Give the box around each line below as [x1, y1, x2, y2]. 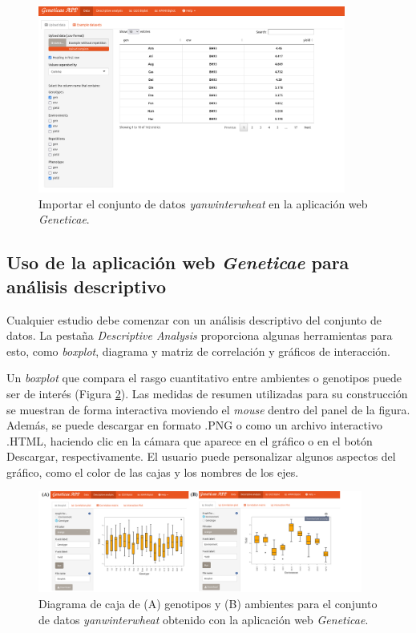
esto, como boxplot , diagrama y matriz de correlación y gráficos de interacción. [6, 342, 390, 359]
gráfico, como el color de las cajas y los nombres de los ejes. [6, 463, 299, 480]
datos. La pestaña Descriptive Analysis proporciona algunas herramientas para [6, 327, 393, 344]
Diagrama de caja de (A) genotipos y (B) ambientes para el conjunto [38, 595, 378, 611]
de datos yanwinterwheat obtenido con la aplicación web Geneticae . [38, 611, 369, 627]
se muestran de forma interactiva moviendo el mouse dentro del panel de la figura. [6, 401, 410, 417]
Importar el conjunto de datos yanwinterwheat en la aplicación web [38, 195, 368, 212]
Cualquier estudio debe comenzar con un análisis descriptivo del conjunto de [6, 311, 382, 328]
